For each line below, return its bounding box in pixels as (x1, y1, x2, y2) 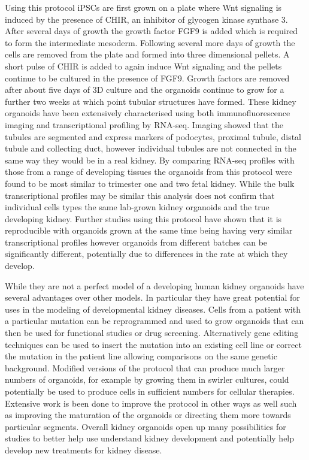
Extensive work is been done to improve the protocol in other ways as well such (5, 397, 297, 409)
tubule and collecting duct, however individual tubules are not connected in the (5, 142, 296, 155)
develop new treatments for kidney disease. (5, 443, 162, 456)
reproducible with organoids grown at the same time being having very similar (5, 224, 293, 237)
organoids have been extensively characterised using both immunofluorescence (5, 107, 290, 119)
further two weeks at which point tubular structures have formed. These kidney (5, 95, 296, 107)
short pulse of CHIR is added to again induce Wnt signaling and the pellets (5, 59, 282, 72)
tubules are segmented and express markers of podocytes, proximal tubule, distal (5, 130, 302, 143)
